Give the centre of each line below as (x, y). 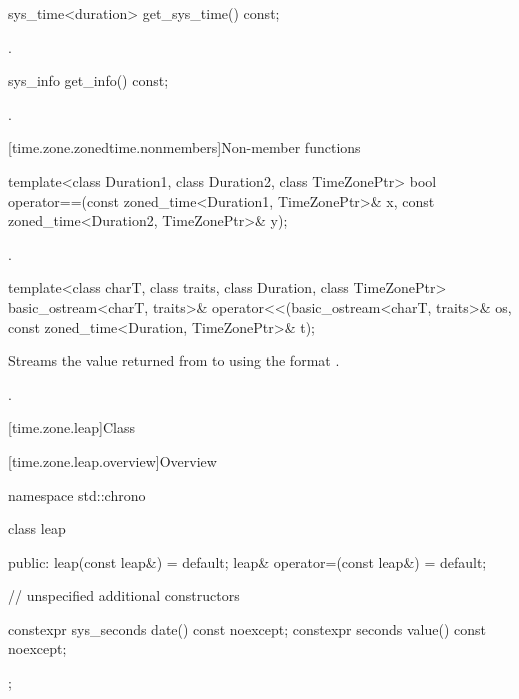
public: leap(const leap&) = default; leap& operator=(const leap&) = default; (247, 561)
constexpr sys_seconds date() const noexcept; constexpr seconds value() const (247, 628)
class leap (37, 528)
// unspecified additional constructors (124, 595)
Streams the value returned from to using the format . (174, 360)
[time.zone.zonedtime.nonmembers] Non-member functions (184, 147)
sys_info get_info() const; (88, 80)
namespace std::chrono (77, 494)
